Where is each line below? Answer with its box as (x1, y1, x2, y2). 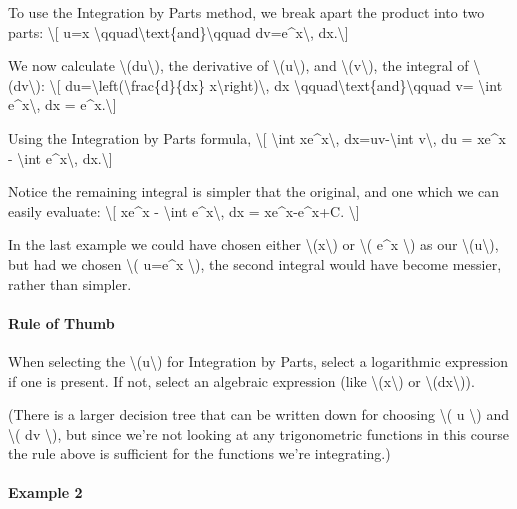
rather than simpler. (8, 273, 132, 294)
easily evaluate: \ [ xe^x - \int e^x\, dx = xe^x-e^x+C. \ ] (8, 200, 360, 221)
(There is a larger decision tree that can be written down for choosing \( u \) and (8, 404, 509, 425)
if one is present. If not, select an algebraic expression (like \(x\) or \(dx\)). (8, 370, 475, 391)
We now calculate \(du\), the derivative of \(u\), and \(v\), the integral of (8, 55, 469, 76)
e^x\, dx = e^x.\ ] (8, 94, 117, 115)
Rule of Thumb (8, 312, 115, 333)
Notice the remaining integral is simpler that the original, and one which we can (8, 181, 500, 202)
